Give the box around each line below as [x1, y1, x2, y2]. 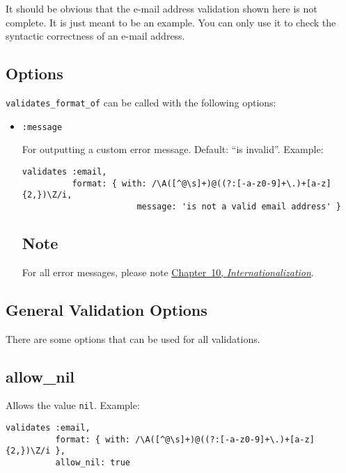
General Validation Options [6, 298, 207, 320]
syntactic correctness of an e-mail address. [6, 29, 185, 43]
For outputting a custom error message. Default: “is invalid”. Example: [22, 142, 324, 157]
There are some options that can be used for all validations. [6, 331, 260, 346]
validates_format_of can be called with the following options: [6, 95, 276, 109]
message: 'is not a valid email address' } [136, 201, 341, 211]
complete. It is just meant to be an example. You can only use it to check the [6, 15, 336, 29]
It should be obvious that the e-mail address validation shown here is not [6, 1, 317, 15]
